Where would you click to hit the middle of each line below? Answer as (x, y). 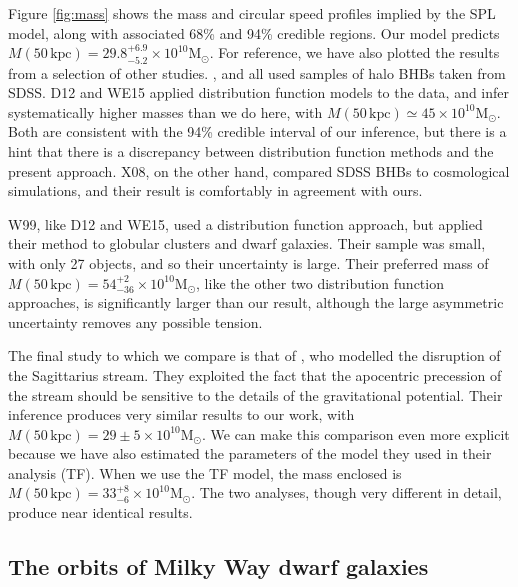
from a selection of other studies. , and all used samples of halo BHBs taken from (257, 72)
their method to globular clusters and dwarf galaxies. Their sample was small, (247, 243)
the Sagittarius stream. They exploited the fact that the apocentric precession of (255, 374)
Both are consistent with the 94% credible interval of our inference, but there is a (257, 131)
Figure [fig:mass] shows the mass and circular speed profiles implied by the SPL (252, 13)
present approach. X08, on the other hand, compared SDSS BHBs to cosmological (259, 170)
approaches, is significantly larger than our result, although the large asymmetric (256, 302)
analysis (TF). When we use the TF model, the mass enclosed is (205, 472)
